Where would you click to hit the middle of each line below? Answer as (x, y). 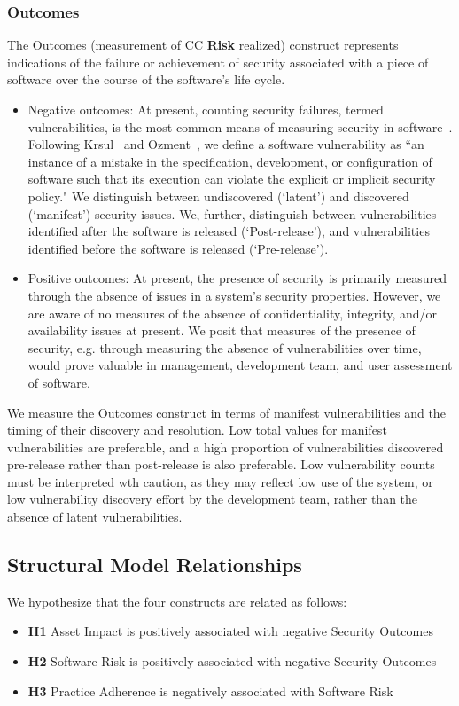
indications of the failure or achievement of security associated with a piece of (218, 62)
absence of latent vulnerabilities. (95, 517)
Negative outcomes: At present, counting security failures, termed (206, 109)
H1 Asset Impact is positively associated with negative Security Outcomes (230, 631)
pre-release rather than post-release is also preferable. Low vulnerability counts (221, 464)
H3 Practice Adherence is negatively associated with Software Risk (210, 690)
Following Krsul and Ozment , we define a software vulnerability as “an (226, 144)
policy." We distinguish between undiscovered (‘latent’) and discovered (218, 196)
